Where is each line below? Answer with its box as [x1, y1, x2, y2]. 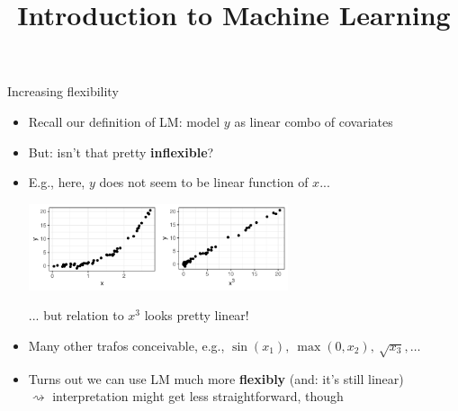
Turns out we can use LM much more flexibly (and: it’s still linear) [28, 369, 404, 388]
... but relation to [28, 306, 124, 325]
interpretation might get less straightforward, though [52, 387, 344, 406]
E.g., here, [28, 173, 85, 192]
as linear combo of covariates [234, 112, 393, 130]
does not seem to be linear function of [99, 173, 309, 192]
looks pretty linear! [144, 306, 249, 325]
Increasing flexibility [7, 82, 119, 101]
